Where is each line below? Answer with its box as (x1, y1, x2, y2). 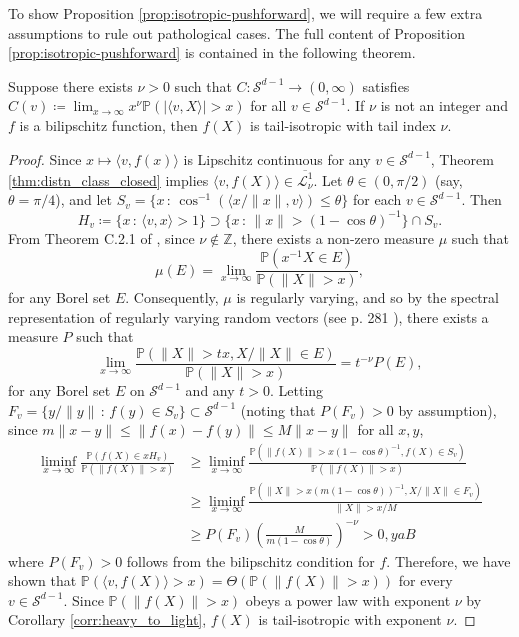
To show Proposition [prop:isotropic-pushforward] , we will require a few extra (8, 3, 483, 23)
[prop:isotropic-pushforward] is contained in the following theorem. (8, 42, 416, 63)
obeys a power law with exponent (245, 589, 451, 610)
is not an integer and (380, 95, 508, 116)
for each (353, 189, 402, 210)
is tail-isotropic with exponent (258, 609, 442, 630)
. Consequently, (125, 287, 219, 308)
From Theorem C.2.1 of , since (8, 227, 195, 248)
